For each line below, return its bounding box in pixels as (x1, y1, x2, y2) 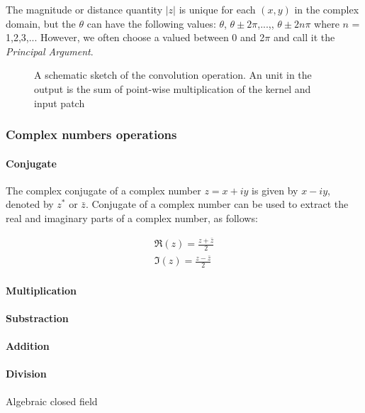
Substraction (6, 311, 69, 326)
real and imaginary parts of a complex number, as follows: (6, 210, 258, 225)
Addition (6, 338, 50, 353)
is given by (252, 182, 298, 197)
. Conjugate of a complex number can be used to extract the (85, 197, 349, 211)
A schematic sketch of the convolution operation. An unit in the (34, 67, 312, 82)
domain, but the (6, 16, 76, 31)
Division (6, 366, 47, 381)
